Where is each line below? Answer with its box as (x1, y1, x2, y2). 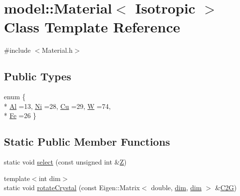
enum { (4, 91, 26, 102)
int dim (39, 173, 61, 183)
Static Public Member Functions (4, 134, 170, 149)
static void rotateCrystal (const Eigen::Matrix (4, 182, 140, 193)
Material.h (42, 45, 73, 55)
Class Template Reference (4, 17, 180, 37)
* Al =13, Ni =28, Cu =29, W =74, (4, 101, 111, 111)
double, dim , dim (151, 182, 202, 193)
